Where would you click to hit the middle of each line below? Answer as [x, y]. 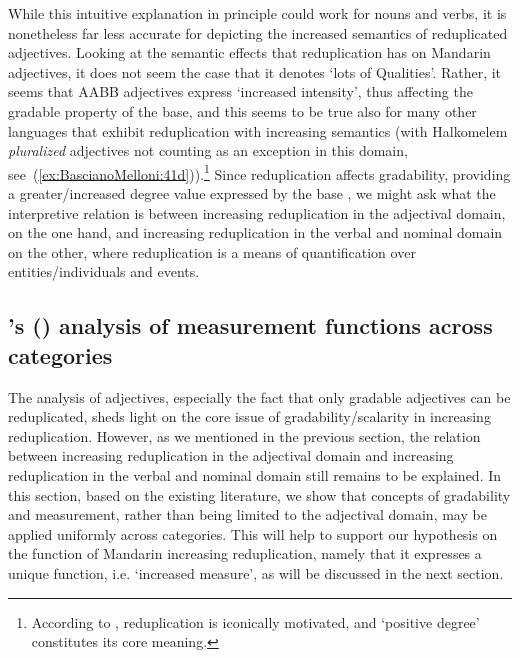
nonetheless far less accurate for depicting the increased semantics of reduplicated [258, 32]
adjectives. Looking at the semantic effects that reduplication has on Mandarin [249, 52]
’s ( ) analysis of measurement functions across [250, 325]
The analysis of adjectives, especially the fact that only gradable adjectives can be [259, 396]
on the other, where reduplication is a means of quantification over [212, 251]
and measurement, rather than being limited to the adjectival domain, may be [247, 514]
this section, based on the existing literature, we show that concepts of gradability [259, 494]
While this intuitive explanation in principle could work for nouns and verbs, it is [257, 13]
